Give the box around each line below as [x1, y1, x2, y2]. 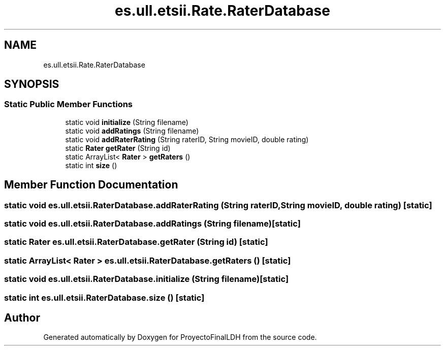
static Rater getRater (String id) [65, 143, 171, 152]
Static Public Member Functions [4, 99, 133, 110]
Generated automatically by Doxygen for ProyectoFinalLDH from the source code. [43, 333, 317, 342]
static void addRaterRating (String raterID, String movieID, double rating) [65, 135, 309, 144]
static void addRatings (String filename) [65, 126, 199, 135]
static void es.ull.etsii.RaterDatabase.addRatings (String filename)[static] [4, 218, 301, 229]
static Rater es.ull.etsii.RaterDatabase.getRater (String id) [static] [4, 237, 268, 247]
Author [4, 311, 40, 324]
